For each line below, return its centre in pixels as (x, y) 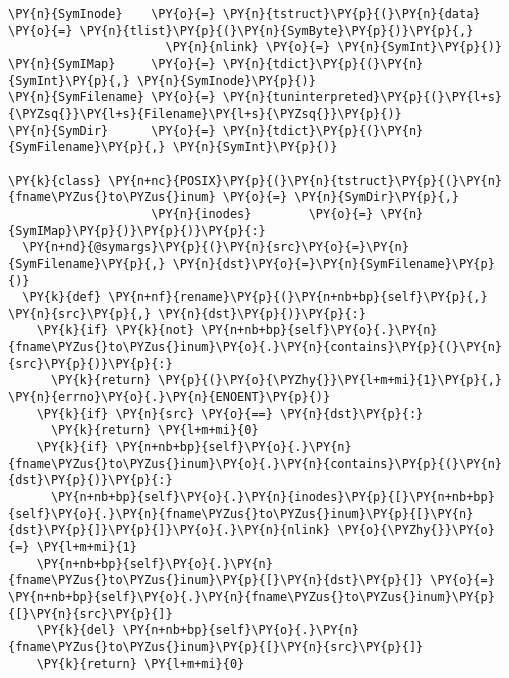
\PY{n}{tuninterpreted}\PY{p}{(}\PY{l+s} (362, 97)
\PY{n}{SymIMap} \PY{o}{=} (112, 63)
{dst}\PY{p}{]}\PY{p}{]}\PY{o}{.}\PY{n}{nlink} (169, 530)
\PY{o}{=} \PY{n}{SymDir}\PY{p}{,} (341, 197)
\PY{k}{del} (76, 630)
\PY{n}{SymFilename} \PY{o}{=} (112, 97)
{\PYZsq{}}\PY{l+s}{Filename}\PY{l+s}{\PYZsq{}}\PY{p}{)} (205, 113)
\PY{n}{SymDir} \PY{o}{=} (112, 130)
